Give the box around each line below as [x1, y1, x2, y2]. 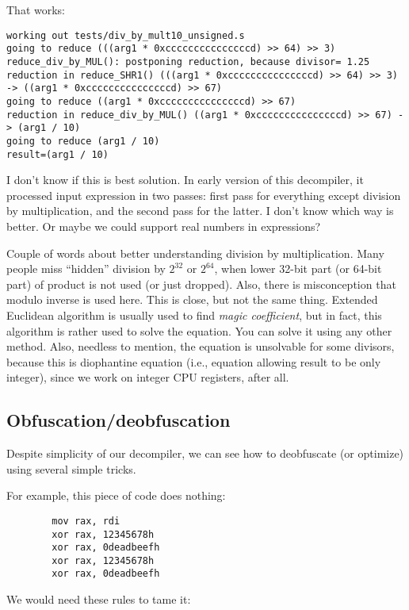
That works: [6, 2, 66, 17]
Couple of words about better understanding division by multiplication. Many [6, 244, 384, 261]
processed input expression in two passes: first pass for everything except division [6, 186, 401, 203]
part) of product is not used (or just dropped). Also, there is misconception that [6, 275, 396, 292]
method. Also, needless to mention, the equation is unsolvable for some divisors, [6, 338, 395, 355]
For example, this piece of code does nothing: [6, 487, 226, 504]
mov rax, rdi [52, 515, 120, 527]
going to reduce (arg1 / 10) [6, 135, 160, 147]
